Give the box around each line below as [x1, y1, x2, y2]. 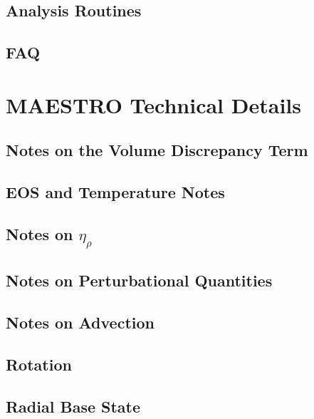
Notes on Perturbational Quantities [6, 269, 273, 291]
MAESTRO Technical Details [6, 90, 301, 119]
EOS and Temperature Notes [6, 181, 225, 203]
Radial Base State [6, 395, 141, 417]
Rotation [6, 353, 72, 376]
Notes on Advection [6, 311, 155, 333]
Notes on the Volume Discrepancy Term [6, 139, 308, 161]
